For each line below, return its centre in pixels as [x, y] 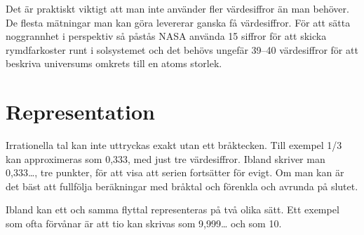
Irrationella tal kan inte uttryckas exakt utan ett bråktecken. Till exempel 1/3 [174, 145]
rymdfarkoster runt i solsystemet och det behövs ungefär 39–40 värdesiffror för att [182, 49]
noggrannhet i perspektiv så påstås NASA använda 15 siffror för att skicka [166, 36]
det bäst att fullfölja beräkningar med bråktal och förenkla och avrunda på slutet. [182, 186]
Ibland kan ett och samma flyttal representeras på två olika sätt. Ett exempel [173, 209]
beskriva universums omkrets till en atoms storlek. [114, 63]
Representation [80, 112]
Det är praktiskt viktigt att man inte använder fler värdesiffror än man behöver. [177, 8]
